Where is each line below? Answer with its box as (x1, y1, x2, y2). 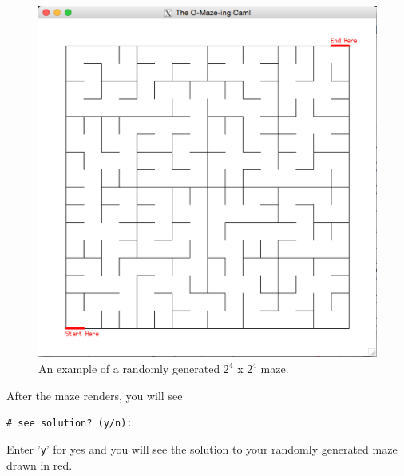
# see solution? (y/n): (6, 418, 133, 430)
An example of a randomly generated (38, 360, 220, 377)
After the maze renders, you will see (6, 387, 183, 403)
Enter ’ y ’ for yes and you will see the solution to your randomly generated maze (6, 440, 398, 457)
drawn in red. (6, 456, 73, 473)
